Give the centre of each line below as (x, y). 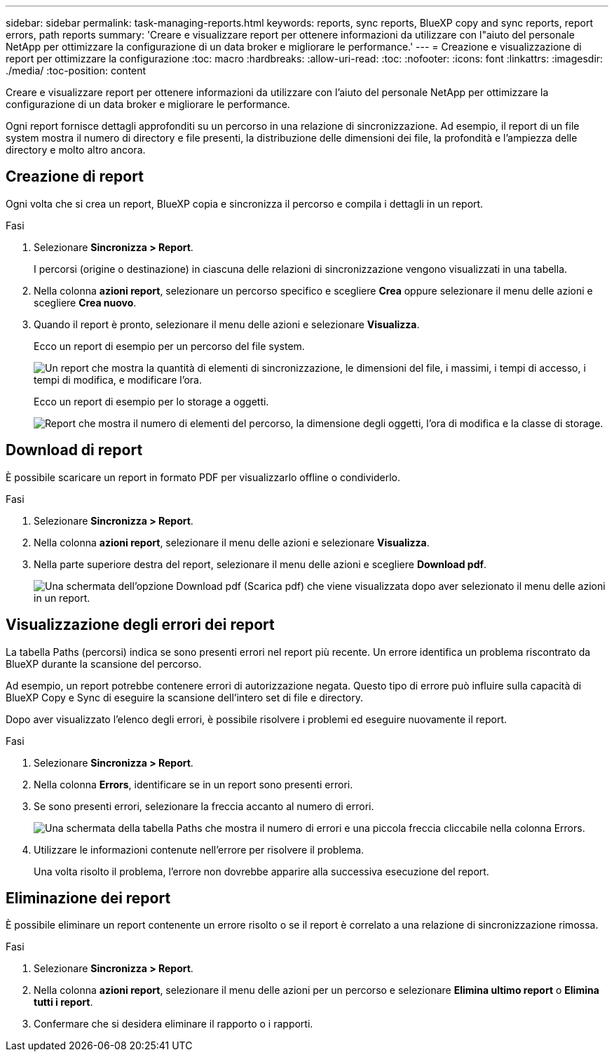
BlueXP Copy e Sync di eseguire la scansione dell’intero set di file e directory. (185, 697)
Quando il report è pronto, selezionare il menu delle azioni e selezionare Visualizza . (227, 324)
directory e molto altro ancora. (76, 150)
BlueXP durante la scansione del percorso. (104, 664)
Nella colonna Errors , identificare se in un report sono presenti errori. (193, 784)
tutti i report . (63, 1002)
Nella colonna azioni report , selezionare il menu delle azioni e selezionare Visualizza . (232, 542)
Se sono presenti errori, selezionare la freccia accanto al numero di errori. (204, 806)
